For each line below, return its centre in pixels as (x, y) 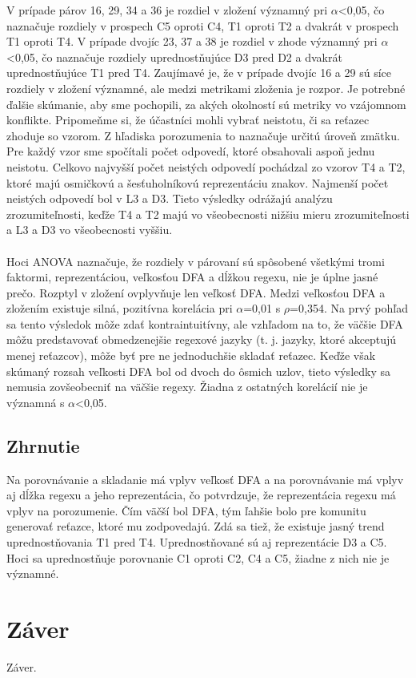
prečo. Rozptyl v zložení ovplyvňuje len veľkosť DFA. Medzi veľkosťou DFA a (196, 292)
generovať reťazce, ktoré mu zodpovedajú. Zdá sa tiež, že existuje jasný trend (196, 526)
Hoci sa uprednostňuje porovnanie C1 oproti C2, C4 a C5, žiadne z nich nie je (198, 557)
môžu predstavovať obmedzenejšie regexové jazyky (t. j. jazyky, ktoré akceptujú (202, 339)
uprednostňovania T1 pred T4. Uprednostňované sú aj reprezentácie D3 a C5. (197, 542)
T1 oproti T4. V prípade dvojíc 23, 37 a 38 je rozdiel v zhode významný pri (192, 41)
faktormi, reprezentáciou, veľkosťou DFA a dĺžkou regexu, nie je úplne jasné (192, 277)
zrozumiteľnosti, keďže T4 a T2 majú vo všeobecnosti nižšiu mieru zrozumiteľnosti (208, 214)
